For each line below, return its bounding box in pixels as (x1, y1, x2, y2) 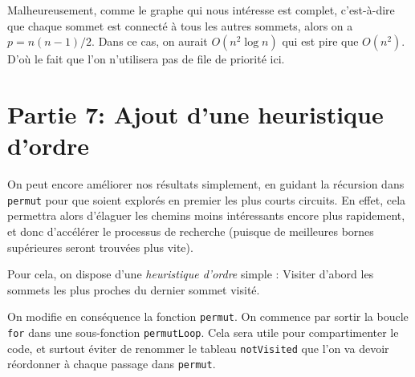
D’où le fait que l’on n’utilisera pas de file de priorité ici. (7, 51, 285, 67)
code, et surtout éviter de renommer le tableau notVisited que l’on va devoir (7, 339, 389, 356)
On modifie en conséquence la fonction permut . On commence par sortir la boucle (7, 308, 409, 325)
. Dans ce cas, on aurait (92, 33, 208, 50)
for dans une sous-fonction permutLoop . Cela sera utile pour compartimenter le (7, 323, 399, 340)
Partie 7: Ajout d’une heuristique (7, 97, 384, 130)
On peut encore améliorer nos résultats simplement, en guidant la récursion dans (7, 176, 405, 193)
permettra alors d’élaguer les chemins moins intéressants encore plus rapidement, (7, 207, 405, 224)
